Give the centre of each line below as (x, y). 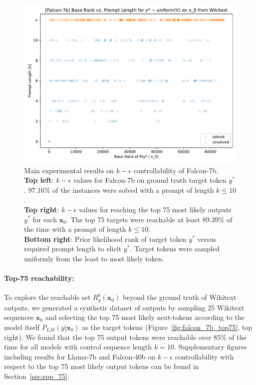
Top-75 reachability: (39, 278)
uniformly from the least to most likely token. (94, 258)
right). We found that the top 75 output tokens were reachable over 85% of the (125, 337)
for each (45, 219)
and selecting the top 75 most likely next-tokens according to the (145, 317)
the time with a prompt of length (75, 229)
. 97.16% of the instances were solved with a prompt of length (119, 189)
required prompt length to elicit (73, 249)
